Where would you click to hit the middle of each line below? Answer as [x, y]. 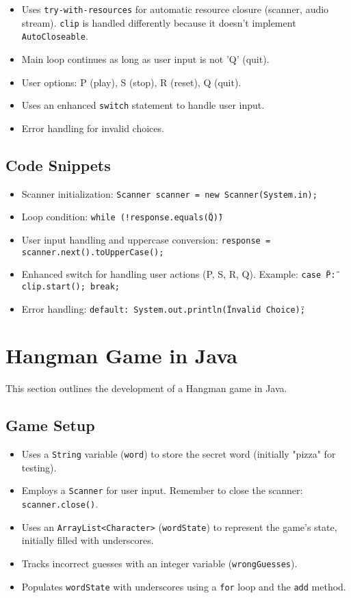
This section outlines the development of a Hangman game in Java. [146, 388]
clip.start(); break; [70, 286]
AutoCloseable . [55, 36]
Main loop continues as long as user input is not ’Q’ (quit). [145, 58]
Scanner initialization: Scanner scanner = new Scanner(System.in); [169, 193]
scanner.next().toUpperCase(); [93, 252]
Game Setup [50, 425]
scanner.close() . [60, 504]
